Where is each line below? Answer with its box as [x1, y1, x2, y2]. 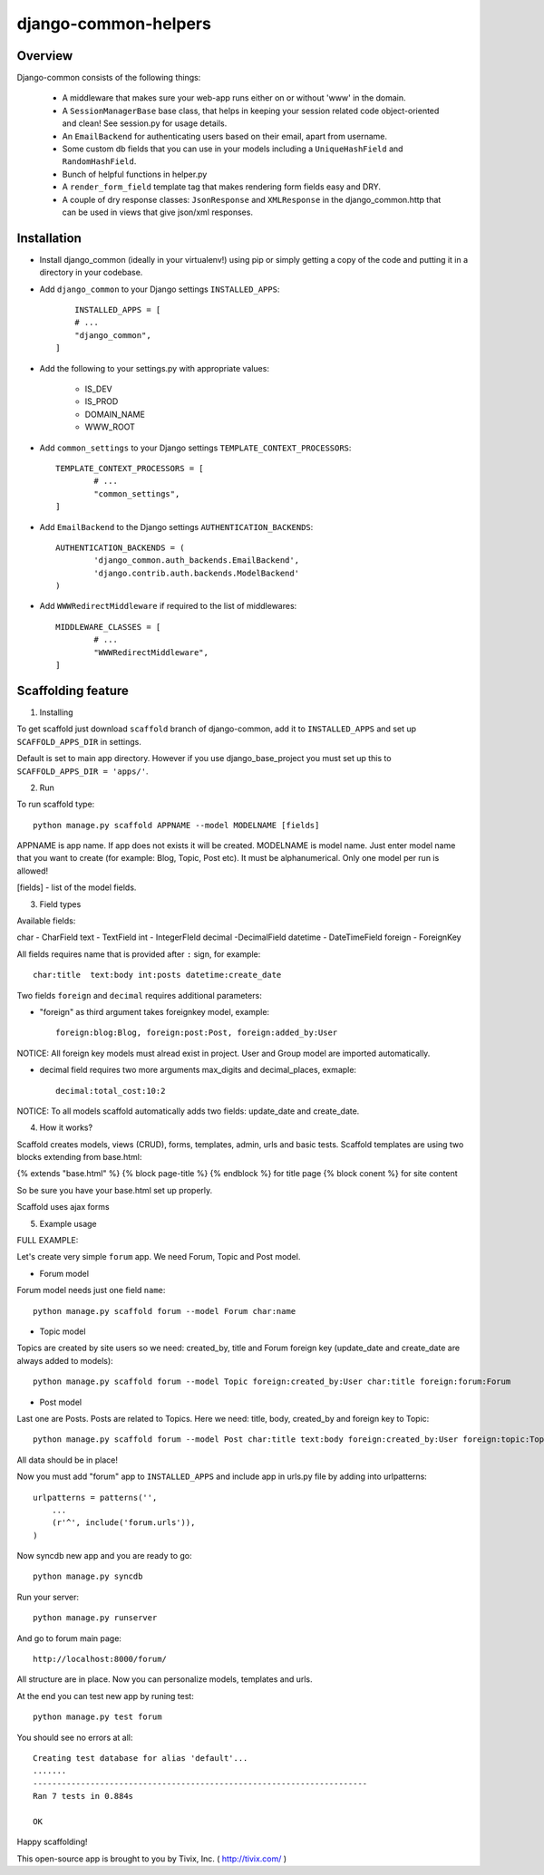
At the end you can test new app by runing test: [16, 1690, 194, 1701]
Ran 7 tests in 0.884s [33, 1791, 134, 1802]
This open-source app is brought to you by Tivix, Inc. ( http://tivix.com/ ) [16, 1853, 287, 1864]
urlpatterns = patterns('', [33, 1492, 158, 1503]
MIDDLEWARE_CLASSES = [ [55, 622, 161, 632]
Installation [16, 230, 82, 246]
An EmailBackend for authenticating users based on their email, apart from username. [62, 130, 387, 141]
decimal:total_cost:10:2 [55, 1086, 166, 1096]
